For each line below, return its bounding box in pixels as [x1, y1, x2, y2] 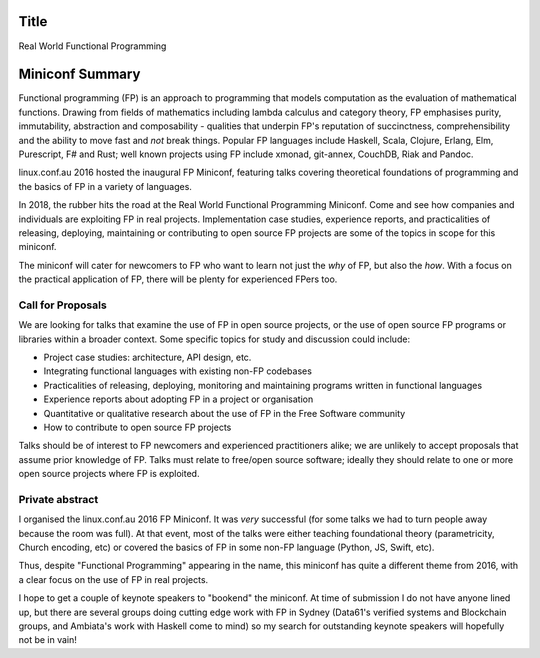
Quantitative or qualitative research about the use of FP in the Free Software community [43, 407, 406, 419]
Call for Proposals [18, 298, 107, 312]
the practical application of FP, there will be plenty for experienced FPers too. [18, 273, 338, 285]
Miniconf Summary [18, 66, 141, 83]
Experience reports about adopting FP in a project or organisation [43, 393, 314, 405]
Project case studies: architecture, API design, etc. [43, 351, 252, 364]
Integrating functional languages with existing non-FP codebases [43, 365, 312, 377]
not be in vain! [18, 634, 77, 646]
